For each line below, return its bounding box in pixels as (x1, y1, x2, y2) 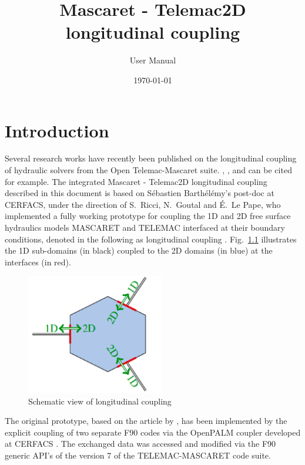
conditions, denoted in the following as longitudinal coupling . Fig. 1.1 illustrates (5, 232, 297, 245)
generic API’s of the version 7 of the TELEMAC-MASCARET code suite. (5, 449, 271, 461)
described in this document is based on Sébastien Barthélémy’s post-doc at (5, 187, 274, 199)
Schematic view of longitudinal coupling (28, 395, 172, 407)
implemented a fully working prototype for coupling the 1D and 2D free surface (5, 210, 291, 222)
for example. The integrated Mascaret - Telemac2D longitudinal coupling (5, 175, 267, 187)
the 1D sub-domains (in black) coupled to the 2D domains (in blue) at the (5, 244, 273, 257)
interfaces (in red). (5, 255, 71, 268)
